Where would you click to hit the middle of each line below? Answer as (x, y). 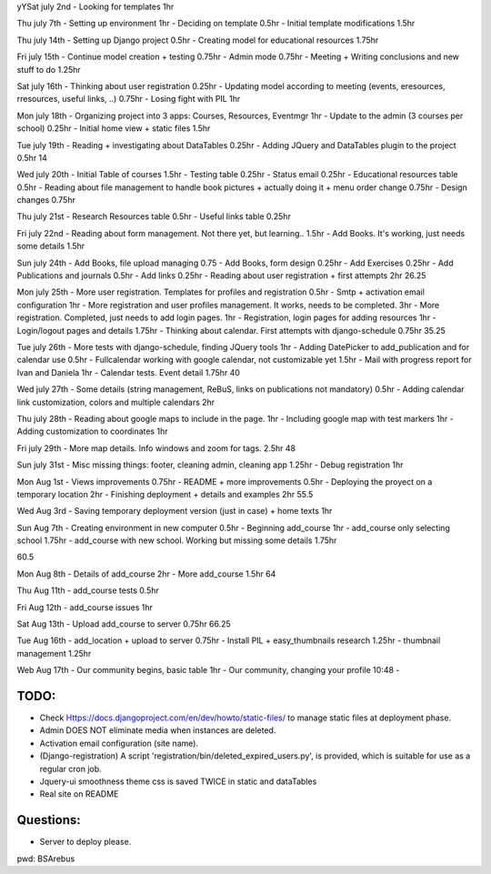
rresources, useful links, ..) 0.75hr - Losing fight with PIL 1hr (129, 99)
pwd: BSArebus (46, 859)
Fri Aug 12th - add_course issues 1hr (85, 607)
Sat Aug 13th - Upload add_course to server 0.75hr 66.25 (124, 624)
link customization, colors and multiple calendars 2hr (116, 402)
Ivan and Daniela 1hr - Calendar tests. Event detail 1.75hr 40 (129, 372)
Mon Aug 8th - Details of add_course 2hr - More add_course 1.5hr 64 (146, 574)
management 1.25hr (54, 653)
